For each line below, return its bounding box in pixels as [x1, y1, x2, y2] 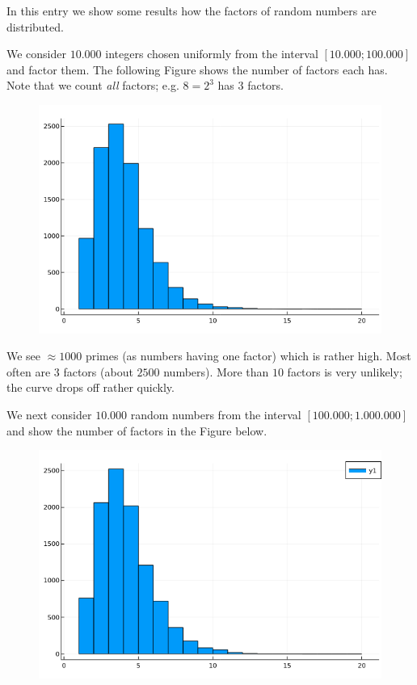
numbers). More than [163, 363, 269, 380]
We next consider [6, 406, 92, 422]
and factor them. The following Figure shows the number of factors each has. [6, 61, 388, 78]
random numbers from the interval [130, 406, 301, 422]
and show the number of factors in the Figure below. [6, 422, 267, 439]
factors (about [63, 363, 133, 380]
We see [6, 347, 41, 364]
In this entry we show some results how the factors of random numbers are [6, 2, 377, 19]
